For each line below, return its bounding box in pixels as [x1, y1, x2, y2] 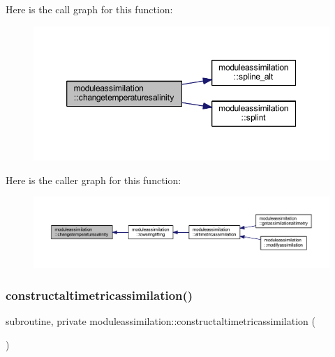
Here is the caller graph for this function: [6, 172, 181, 187]
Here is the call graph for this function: [6, 2, 173, 16]
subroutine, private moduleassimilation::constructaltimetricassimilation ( [6, 314, 315, 328]
